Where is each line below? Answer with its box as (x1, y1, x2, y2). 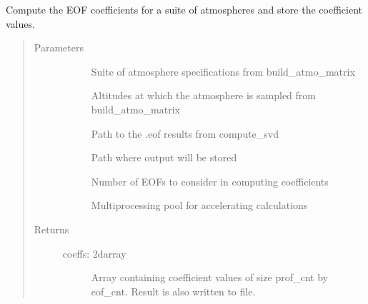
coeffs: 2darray (62, 245, 126, 260)
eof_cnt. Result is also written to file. (91, 283, 256, 298)
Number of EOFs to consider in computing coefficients (91, 173, 329, 188)
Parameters (34, 40, 84, 55)
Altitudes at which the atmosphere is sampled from (91, 88, 316, 103)
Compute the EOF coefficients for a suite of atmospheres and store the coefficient (6, 2, 362, 16)
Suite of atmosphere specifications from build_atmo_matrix (91, 64, 355, 78)
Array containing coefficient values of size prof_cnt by (91, 270, 328, 285)
